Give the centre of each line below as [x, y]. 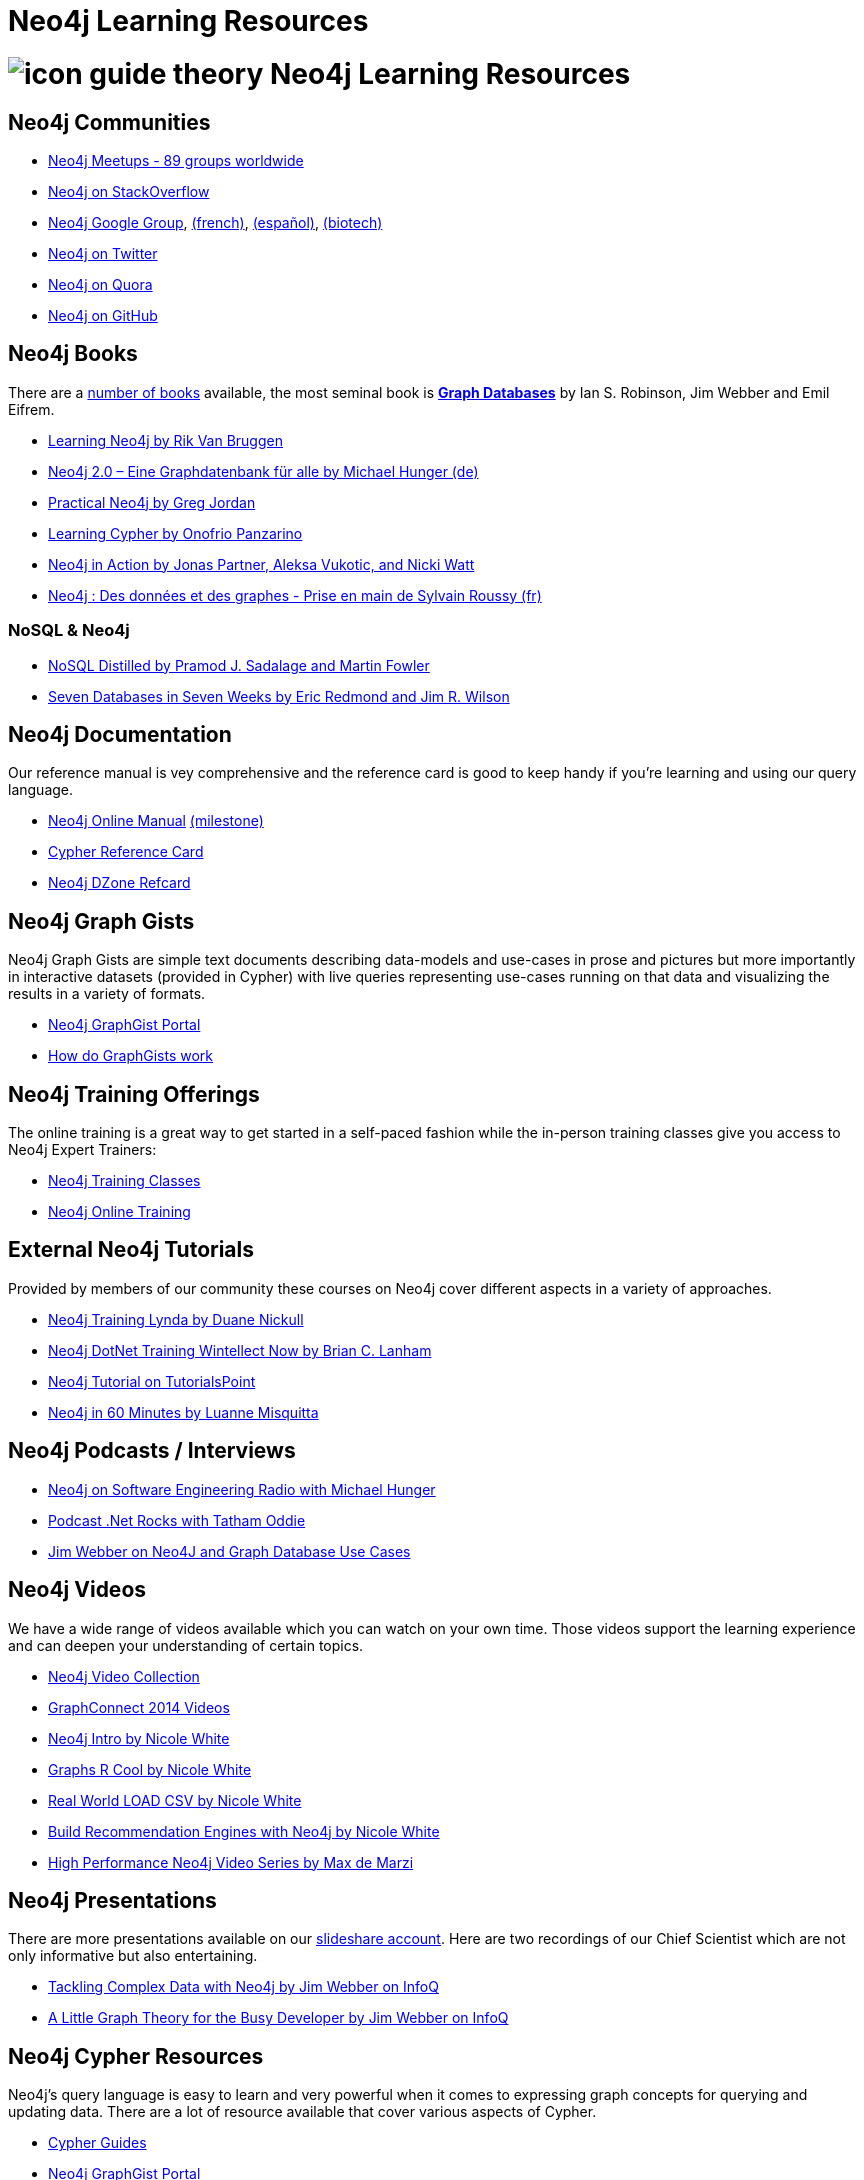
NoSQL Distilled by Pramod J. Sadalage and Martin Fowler [239, 665]
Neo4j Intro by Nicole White [139, 1738]
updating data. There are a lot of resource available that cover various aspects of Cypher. [302, 2112]
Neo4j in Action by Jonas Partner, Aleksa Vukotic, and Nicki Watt [261, 564]
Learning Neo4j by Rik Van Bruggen [165, 440]
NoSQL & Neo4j [69, 630]
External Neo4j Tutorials [131, 1250]
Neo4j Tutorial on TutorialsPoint [152, 1381]
